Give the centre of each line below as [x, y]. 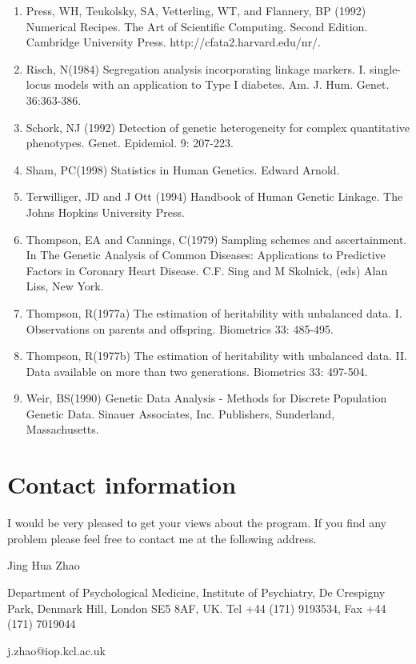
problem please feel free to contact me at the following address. [162, 538]
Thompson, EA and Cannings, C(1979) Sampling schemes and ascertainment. [216, 239]
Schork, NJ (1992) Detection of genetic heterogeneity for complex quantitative [218, 127]
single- [386, 68]
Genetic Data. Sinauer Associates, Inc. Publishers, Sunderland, [180, 413]
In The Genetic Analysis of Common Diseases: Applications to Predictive [206, 255]
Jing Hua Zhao [44, 565]
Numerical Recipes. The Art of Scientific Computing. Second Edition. [197, 26]
